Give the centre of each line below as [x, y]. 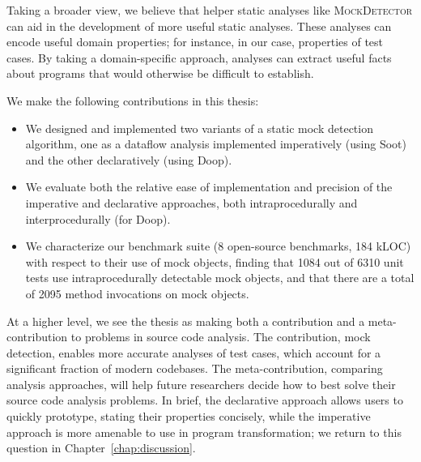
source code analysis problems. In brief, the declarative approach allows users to [205, 400]
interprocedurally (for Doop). [98, 218]
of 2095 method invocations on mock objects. [137, 293]
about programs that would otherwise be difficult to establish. [160, 73]
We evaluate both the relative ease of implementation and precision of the [209, 187]
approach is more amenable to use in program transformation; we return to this [204, 432]
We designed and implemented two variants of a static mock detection [199, 128]
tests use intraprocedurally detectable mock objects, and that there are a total [220, 278]
